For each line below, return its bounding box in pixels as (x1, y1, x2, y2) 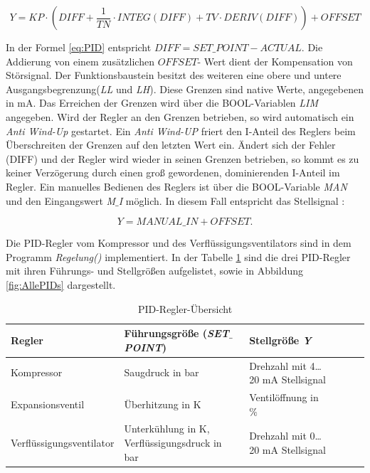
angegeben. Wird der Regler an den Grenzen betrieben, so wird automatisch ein (6, 109, 354, 124)
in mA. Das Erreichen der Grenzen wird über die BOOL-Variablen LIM (6, 95, 319, 110)
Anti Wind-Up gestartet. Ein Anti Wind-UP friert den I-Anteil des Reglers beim (6, 123, 356, 138)
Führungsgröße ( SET (124, 326, 229, 341)
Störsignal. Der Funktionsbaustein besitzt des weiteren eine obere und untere (6, 68, 342, 83)
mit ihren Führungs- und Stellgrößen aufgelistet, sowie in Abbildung (6, 263, 303, 278)
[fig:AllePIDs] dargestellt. (6, 277, 116, 292)
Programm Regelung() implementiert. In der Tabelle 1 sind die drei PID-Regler (6, 249, 351, 264)
